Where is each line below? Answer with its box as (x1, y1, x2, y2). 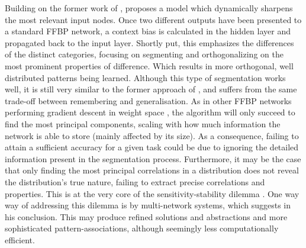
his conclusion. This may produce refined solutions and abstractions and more (5, 210, 288, 223)
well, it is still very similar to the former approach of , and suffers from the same (5, 83, 297, 95)
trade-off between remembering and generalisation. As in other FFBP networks (5, 94, 292, 107)
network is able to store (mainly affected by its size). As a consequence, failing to (5, 129, 299, 141)
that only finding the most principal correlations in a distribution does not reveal (5, 164, 299, 176)
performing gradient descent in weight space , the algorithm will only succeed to (5, 106, 295, 118)
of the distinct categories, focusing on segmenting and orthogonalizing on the (5, 48, 284, 60)
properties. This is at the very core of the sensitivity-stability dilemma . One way (5, 187, 299, 199)
